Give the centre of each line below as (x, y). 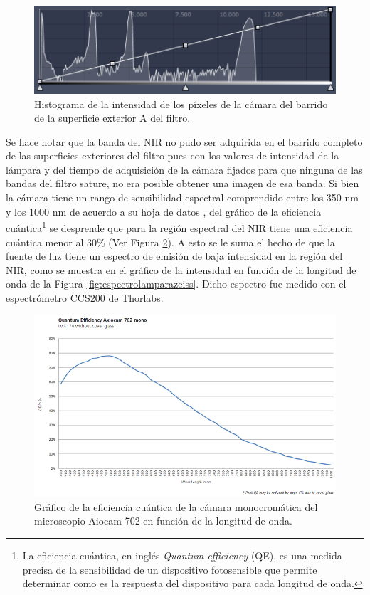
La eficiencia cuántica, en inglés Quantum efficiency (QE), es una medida (182, 555)
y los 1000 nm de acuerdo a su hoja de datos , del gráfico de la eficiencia (164, 211)
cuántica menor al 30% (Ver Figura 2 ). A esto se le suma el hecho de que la (170, 242)
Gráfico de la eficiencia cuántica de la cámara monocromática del (176, 506)
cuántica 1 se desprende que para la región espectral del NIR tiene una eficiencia (179, 227)
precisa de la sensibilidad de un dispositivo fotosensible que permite (170, 569)
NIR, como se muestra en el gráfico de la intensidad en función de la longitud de (181, 269)
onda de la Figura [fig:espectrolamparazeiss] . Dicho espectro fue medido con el (176, 284)
